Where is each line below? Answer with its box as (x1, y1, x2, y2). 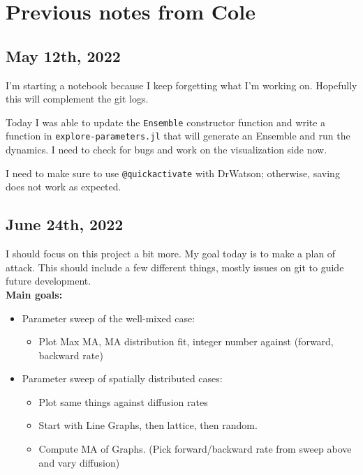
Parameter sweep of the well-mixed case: (22, 310, 195, 325)
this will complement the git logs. (6, 91, 149, 106)
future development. (6, 273, 91, 288)
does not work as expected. (6, 179, 121, 194)
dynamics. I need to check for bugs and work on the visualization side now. (6, 142, 327, 157)
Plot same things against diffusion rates (38, 394, 208, 409)
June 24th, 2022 (6, 213, 124, 235)
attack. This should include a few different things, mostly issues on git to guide (6, 259, 344, 274)
